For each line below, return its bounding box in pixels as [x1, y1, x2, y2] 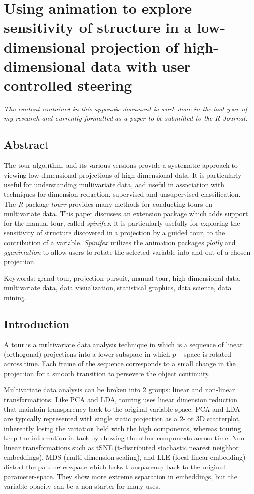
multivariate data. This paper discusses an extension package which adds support [4, 208, 248, 219]
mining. [4, 292, 26, 302]
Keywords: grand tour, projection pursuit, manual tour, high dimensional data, [4, 273, 241, 283]
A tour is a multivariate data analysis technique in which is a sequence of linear [4, 339, 243, 349]
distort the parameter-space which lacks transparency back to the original [4, 461, 225, 471]
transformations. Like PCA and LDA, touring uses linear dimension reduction [4, 394, 238, 404]
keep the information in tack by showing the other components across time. [4, 433, 230, 443]
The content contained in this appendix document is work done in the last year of [4, 103, 247, 113]
